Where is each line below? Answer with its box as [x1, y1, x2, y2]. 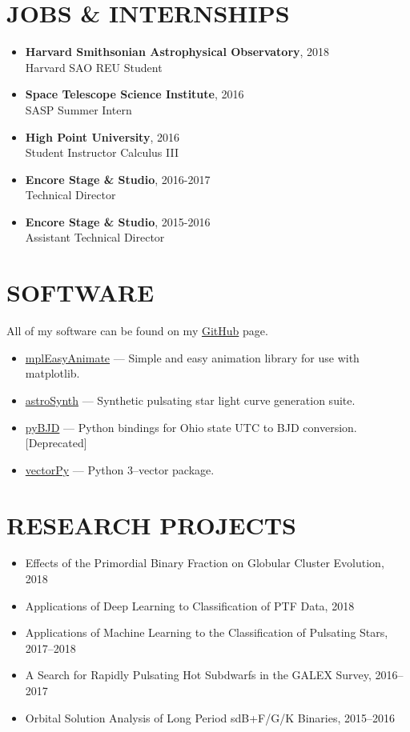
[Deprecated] [25, 434, 87, 451]
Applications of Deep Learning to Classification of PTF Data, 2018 [25, 597, 355, 614]
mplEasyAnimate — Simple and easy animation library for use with [25, 349, 360, 366]
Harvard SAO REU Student [25, 58, 163, 75]
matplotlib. [25, 365, 80, 382]
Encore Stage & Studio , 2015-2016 [25, 213, 211, 230]
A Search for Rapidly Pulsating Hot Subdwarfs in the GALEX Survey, [25, 666, 372, 683]
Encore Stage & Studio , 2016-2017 [25, 170, 211, 187]
